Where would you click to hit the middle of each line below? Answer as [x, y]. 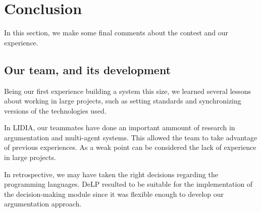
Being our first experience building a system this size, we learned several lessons [128, 91]
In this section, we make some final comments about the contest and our [116, 33]
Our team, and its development [88, 69]
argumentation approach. [43, 204]
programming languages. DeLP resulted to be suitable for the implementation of [128, 184]
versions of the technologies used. [55, 110]
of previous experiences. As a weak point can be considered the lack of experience [130, 147]
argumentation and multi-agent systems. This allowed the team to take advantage [131, 137]
